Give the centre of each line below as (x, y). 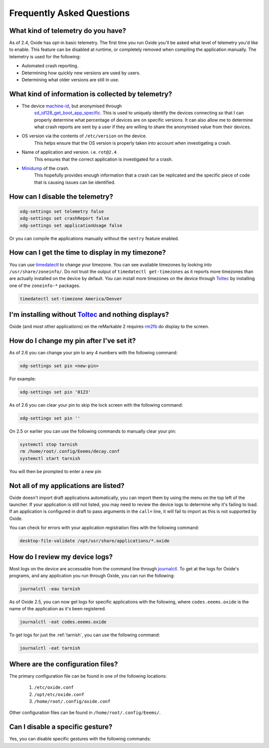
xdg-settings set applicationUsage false (71, 225)
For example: (23, 379)
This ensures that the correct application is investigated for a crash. (103, 159)
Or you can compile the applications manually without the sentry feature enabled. (94, 238)
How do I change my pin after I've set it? (72, 341)
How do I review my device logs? (61, 557)
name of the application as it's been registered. (58, 609)
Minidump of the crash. (46, 168)
